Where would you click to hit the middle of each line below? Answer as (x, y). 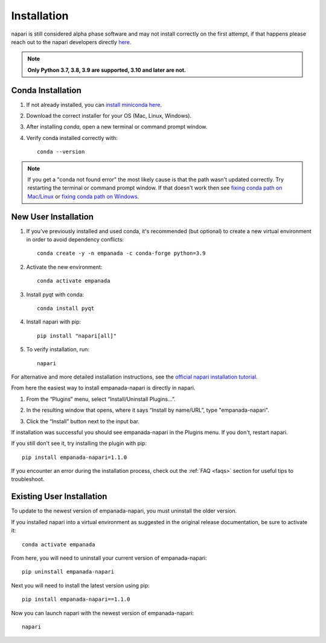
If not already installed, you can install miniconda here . (94, 104)
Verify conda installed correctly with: (72, 138)
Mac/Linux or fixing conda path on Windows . (83, 196)
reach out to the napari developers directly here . (71, 42)
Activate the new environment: (64, 267)
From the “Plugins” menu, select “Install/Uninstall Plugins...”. (101, 399)
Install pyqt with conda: (55, 294)
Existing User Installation (59, 497)
